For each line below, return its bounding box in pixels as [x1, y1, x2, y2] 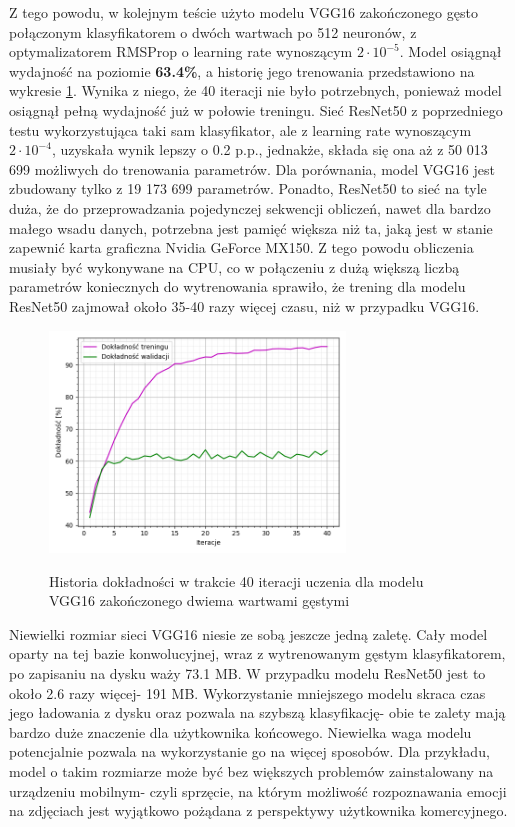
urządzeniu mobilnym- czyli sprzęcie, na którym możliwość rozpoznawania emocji [9, 780, 507, 801]
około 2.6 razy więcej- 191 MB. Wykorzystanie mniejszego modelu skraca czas [9, 682, 486, 703]
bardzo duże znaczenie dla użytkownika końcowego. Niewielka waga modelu [9, 721, 472, 742]
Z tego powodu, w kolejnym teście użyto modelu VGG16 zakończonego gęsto [9, 2, 478, 22]
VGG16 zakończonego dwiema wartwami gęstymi [49, 590, 350, 611]
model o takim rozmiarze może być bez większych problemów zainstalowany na [9, 761, 494, 782]
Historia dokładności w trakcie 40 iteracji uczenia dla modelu [49, 570, 424, 591]
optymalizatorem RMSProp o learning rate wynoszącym [9, 41, 353, 62]
